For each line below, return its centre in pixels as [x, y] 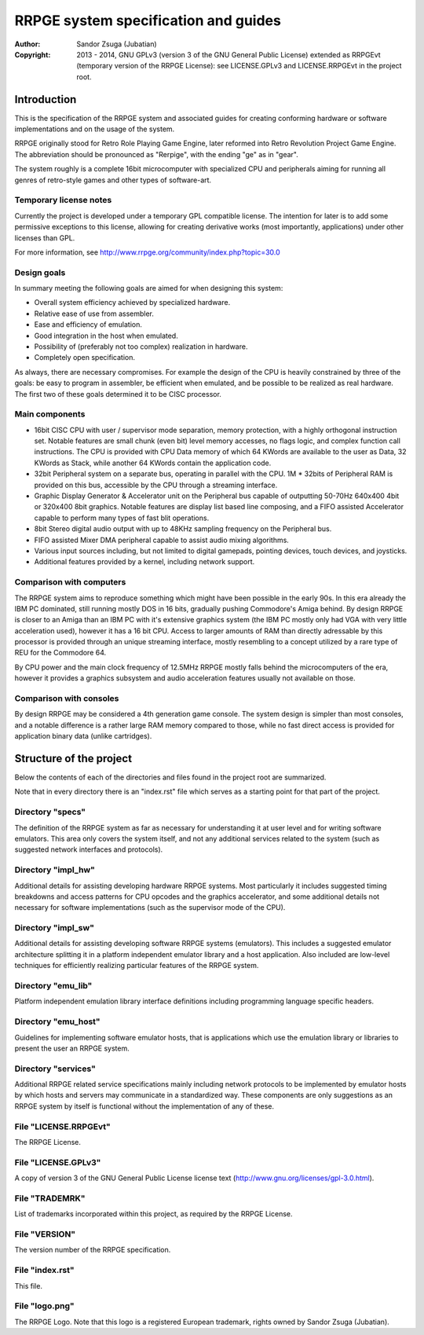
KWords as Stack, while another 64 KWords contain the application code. [153, 463]
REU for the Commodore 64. [60, 653]
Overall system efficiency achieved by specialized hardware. [132, 303]
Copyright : [33, 54]
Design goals [40, 273]
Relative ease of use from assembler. [94, 314]
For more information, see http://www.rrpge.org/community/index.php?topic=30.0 [147, 252]
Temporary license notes [63, 200]
